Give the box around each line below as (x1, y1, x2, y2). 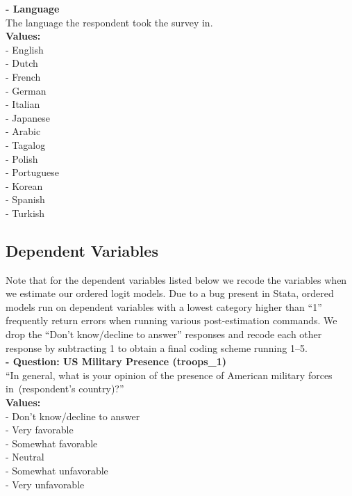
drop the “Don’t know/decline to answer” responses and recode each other (6, 327, 322, 342)
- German (6, 83, 47, 97)
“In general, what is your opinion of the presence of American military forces (6, 367, 333, 382)
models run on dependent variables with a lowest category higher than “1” (6, 299, 322, 314)
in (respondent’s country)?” (6, 381, 124, 396)
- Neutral (6, 449, 44, 464)
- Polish (6, 151, 38, 166)
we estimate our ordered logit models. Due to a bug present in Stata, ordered (6, 286, 334, 301)
